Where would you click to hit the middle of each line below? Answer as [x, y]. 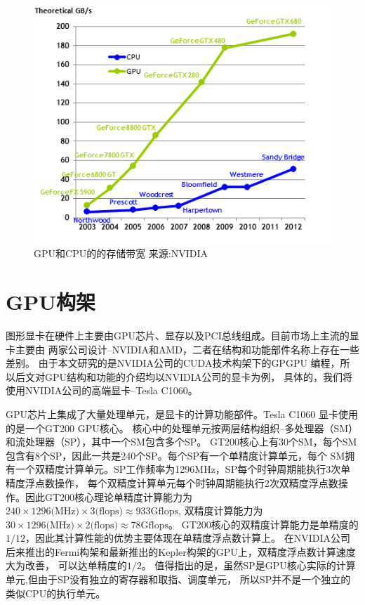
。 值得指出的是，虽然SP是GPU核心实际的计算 [248, 565]
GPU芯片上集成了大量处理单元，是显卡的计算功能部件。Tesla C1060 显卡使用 [182, 414]
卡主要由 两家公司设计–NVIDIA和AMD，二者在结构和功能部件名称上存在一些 [182, 349]
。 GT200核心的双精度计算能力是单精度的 [264, 524]
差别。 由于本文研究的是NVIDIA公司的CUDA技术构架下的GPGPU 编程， [173, 363]
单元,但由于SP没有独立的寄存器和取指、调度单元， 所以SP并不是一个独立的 [178, 579]
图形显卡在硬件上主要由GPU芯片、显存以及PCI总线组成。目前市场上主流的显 [182, 335]
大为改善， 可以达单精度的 [66, 565]
